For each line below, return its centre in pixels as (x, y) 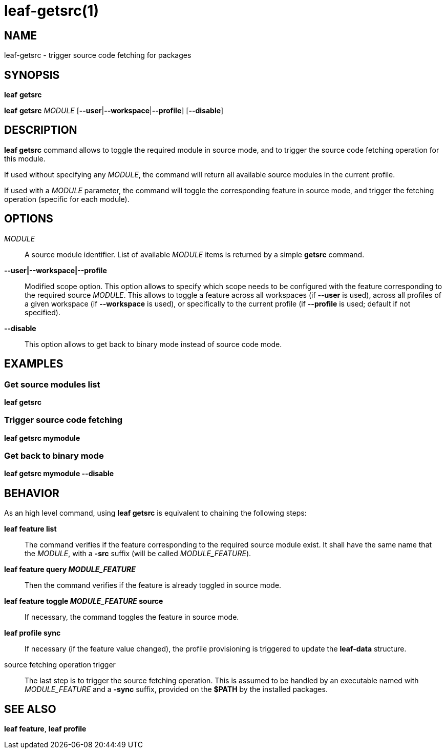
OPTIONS (29, 219)
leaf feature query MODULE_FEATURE (70, 569)
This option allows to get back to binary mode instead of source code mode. (153, 344)
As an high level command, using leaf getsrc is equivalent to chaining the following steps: (155, 513)
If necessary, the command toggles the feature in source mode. (132, 617)
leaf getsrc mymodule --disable (59, 474)
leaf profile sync (33, 633)
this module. (25, 158)
